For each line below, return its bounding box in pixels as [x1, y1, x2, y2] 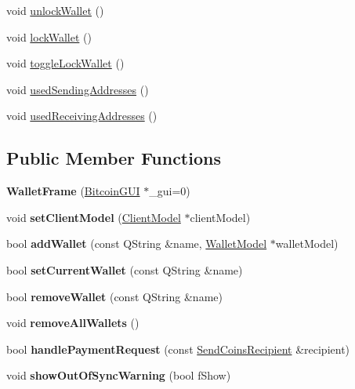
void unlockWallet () [6, 2, 104, 18]
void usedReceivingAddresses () [6, 107, 158, 124]
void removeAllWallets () [6, 314, 139, 331]
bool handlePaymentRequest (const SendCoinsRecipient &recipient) [6, 340, 350, 357]
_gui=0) [149, 183, 190, 199]
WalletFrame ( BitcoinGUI [6, 183, 140, 199]
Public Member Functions [6, 146, 221, 170]
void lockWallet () [6, 28, 92, 45]
